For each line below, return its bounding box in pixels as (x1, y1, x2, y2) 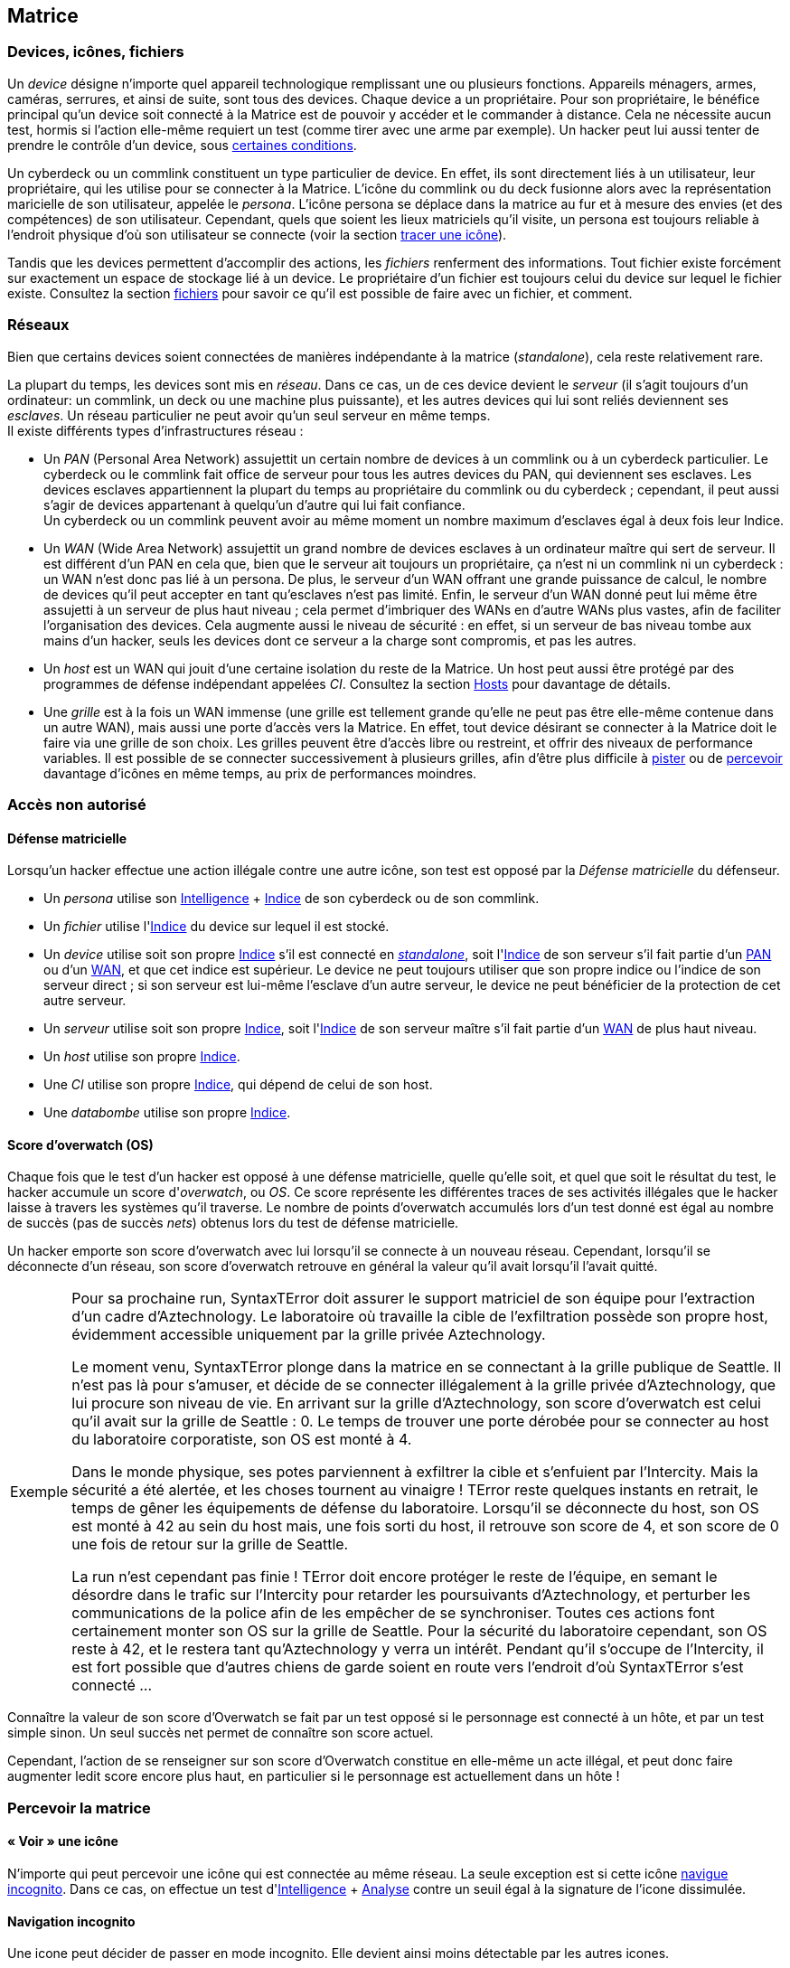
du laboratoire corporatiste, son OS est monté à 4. (71, 1430, 412, 1449)
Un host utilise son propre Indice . (43, 1049, 240, 1065)
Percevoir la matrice (7, 1798, 151, 1817)
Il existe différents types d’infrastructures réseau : (7, 422, 304, 438)
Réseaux (7, 315, 70, 334)
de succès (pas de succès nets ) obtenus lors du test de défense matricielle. (7, 1215, 459, 1231)
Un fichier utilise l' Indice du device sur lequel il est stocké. (43, 918, 390, 935)
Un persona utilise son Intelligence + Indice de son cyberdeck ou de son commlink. (43, 890, 540, 907)
